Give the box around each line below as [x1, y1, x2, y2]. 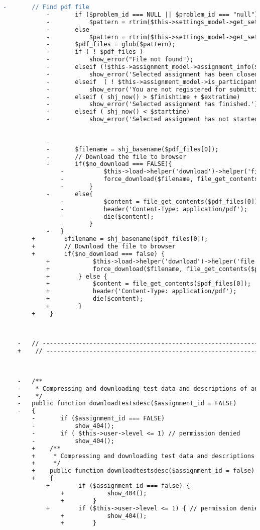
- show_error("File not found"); [46, 56, 194, 63]
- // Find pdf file [3, 4, 89, 11]
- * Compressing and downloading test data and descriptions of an [17, 385, 258, 392]
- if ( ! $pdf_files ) [46, 48, 144, 56]
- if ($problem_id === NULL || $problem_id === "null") [46, 11, 258, 18]
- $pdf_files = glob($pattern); [46, 41, 176, 48]
